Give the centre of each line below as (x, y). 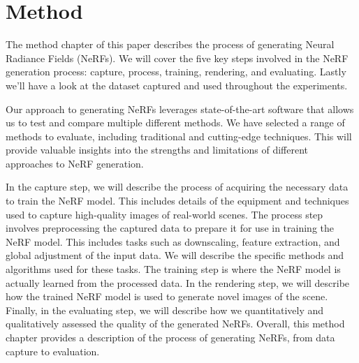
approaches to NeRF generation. (75, 163)
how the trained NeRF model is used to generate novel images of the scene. (167, 296)
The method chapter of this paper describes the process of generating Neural (170, 44)
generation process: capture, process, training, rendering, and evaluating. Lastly (176, 72)
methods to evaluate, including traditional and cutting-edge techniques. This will (179, 136)
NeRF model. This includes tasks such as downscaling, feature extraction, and (173, 241)
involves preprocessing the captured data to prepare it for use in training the (170, 228)
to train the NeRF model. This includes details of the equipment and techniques (177, 201)
